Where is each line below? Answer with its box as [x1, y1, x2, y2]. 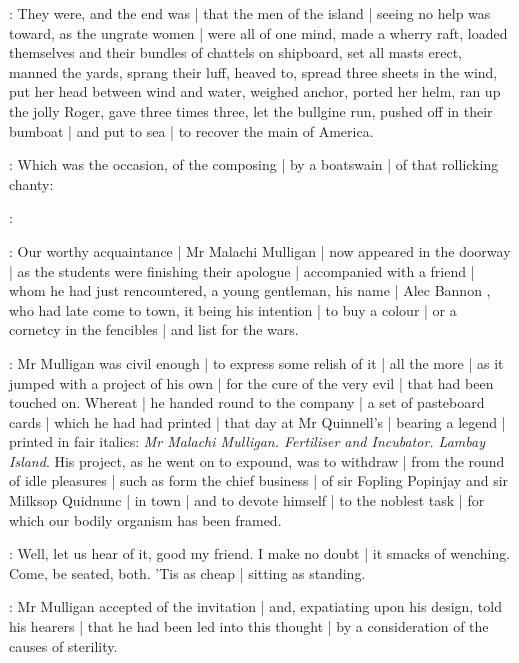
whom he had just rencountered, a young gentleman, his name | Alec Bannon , [9, 280, 491, 301]
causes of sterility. [9, 635, 118, 656]
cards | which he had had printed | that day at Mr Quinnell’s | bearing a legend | [9, 411, 506, 432]
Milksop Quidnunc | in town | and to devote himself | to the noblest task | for [9, 490, 485, 511]
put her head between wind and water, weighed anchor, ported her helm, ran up [9, 81, 501, 102]
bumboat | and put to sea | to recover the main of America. [9, 120, 374, 141]
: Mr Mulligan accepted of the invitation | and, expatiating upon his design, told [9, 596, 502, 617]
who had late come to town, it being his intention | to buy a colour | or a [9, 299, 457, 320]
